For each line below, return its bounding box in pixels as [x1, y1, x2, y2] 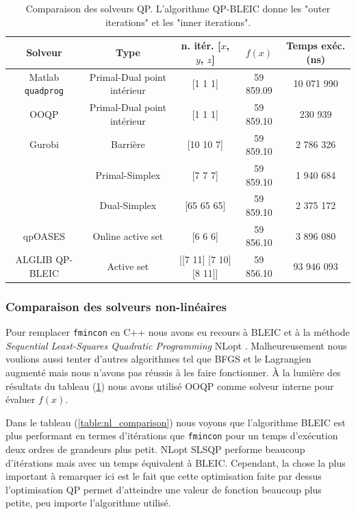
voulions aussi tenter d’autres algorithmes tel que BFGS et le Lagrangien [5, 352, 311, 366]
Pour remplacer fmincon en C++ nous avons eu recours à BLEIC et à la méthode [5, 325, 350, 339]
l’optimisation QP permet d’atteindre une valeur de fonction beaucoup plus [5, 482, 322, 496]
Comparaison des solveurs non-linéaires [5, 297, 227, 315]
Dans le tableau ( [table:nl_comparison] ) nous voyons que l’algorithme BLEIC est [5, 415, 346, 429]
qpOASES [23, 228, 66, 243]
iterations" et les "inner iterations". [105, 14, 251, 29]
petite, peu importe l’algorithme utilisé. [5, 495, 171, 510]
